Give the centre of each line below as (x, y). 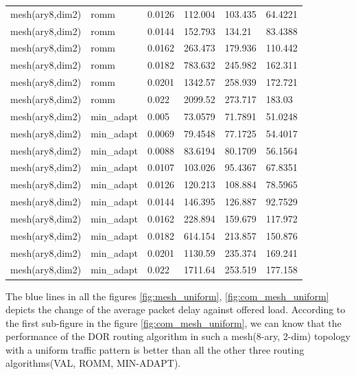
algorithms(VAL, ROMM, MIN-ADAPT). (93, 363)
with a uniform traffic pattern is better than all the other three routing (155, 349)
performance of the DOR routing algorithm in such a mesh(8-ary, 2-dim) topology (178, 336)
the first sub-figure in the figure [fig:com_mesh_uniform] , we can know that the (174, 322)
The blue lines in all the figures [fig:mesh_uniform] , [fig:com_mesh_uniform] (167, 296)
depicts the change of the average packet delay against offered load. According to (176, 309)
